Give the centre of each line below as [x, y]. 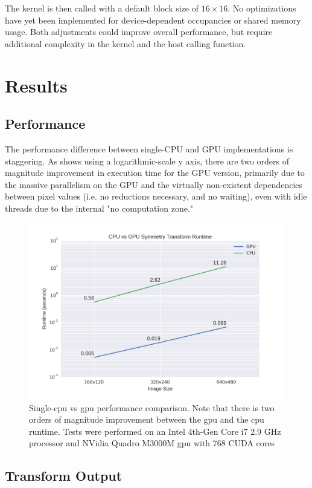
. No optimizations [262, 8]
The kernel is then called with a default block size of [102, 8]
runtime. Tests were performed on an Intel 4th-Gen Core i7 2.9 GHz [155, 431]
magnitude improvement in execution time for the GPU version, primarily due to [155, 173]
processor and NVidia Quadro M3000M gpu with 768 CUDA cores [152, 443]
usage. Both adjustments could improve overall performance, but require [139, 32]
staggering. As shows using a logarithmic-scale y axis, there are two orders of [147, 161]
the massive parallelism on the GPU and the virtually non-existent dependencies [154, 184]
